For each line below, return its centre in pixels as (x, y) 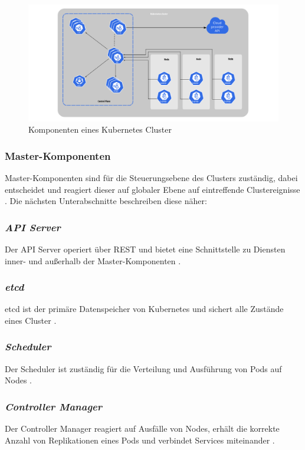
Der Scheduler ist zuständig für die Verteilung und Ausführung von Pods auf (143, 368)
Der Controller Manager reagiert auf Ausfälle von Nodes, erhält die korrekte (142, 428)
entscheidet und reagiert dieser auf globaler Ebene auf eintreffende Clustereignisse (152, 189)
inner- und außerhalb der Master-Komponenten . (93, 260)
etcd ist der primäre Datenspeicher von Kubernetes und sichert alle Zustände (144, 309)
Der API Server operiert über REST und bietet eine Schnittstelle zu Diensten (145, 249)
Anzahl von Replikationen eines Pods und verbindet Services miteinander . (140, 440)
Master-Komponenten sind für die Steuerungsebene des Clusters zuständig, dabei (151, 177)
